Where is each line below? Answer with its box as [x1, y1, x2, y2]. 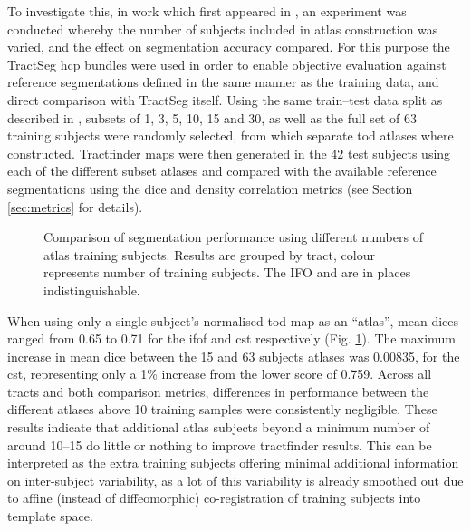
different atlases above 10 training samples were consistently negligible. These [7, 400, 437, 419]
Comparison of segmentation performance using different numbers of [43, 227, 423, 246]
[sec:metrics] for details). [7, 197, 143, 216]
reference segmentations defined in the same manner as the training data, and [7, 72, 439, 92]
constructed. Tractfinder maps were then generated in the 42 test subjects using [7, 143, 451, 162]
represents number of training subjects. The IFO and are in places [43, 263, 411, 282]
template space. [7, 507, 93, 526]
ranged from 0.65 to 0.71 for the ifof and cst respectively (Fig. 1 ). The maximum [7, 329, 456, 348]
